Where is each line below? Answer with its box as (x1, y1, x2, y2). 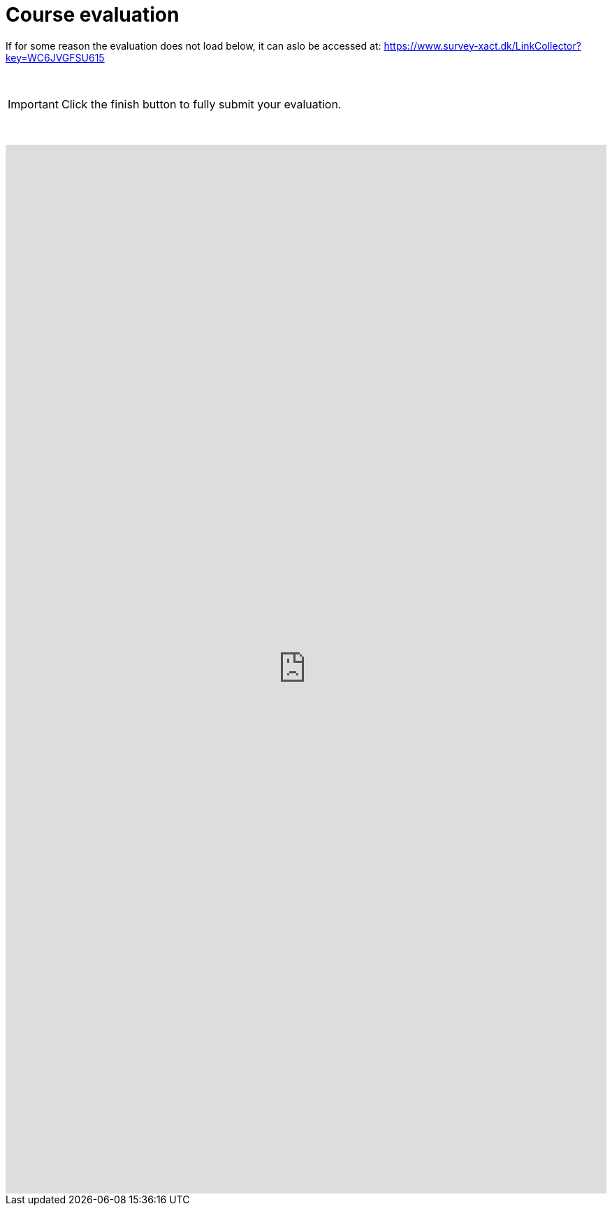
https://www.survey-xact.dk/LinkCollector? (384, 39, 581, 52)
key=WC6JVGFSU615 (6, 51, 105, 64)
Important (8, 96, 59, 111)
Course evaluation (6, 3, 180, 27)
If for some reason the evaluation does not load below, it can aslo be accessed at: (6, 39, 381, 52)
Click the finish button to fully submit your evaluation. (61, 96, 342, 111)
